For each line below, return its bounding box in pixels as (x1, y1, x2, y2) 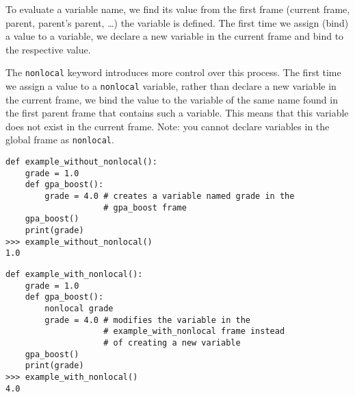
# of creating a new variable (103, 337, 241, 348)
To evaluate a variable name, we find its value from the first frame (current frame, (5, 2, 350, 16)
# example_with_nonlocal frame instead (103, 326, 285, 337)
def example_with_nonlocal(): (5, 269, 143, 280)
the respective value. (5, 42, 91, 56)
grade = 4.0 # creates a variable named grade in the (44, 191, 295, 202)
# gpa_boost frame (103, 202, 187, 213)
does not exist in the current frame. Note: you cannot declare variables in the (5, 119, 330, 133)
